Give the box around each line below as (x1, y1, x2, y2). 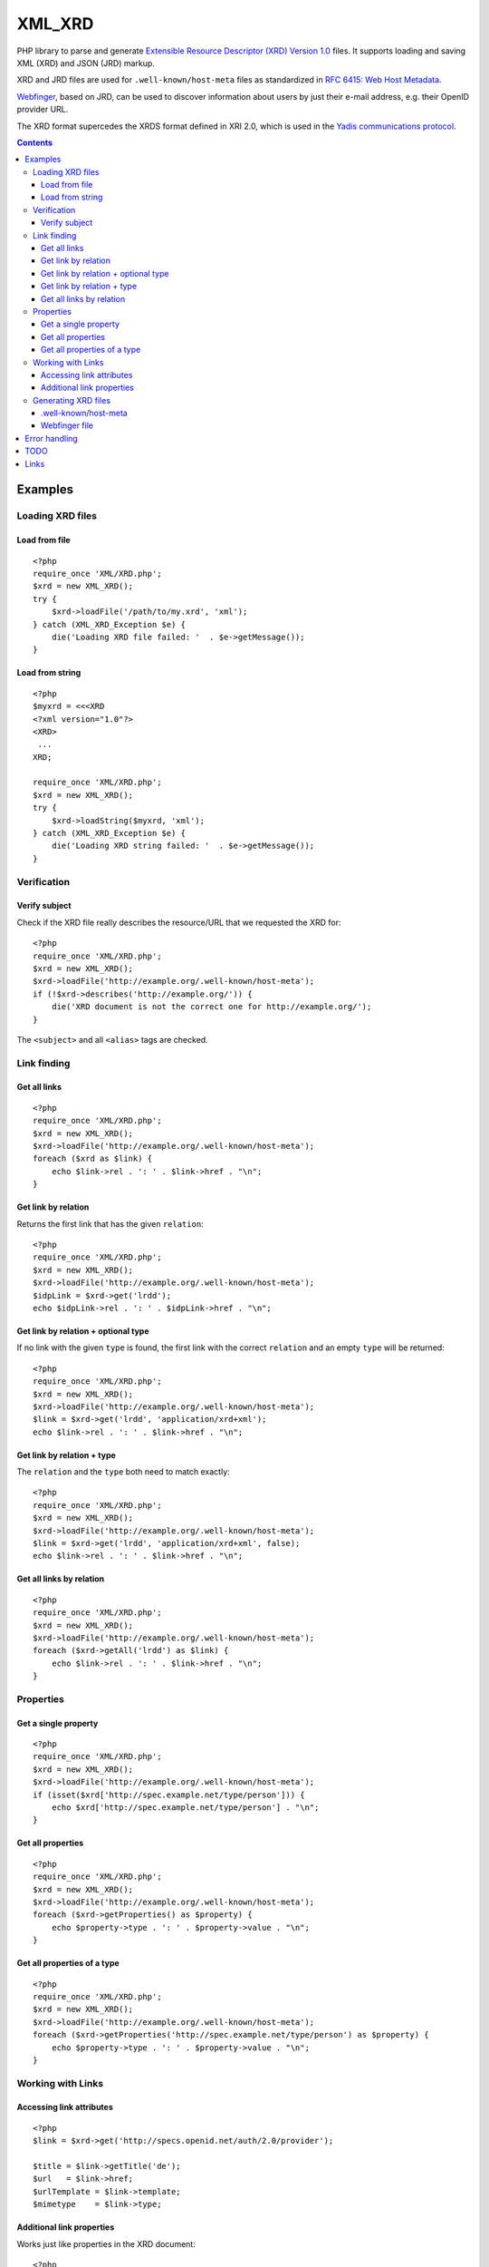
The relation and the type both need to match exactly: (16, 1466, 230, 1477)
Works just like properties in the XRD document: (16, 2238, 197, 2249)
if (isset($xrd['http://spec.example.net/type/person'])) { (33, 1789, 305, 1800)
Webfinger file (41, 420, 94, 431)
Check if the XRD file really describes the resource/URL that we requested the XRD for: (16, 917, 341, 928)
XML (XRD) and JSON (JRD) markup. (16, 57, 156, 68)
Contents (16, 137, 53, 148)
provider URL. (16, 104, 69, 115)
